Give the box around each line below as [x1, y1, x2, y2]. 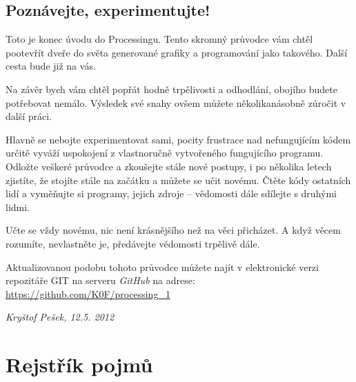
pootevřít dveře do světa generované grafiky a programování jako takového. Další [6, 45, 348, 59]
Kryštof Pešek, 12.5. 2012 [6, 310, 115, 324]
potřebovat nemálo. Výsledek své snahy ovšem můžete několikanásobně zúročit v [6, 95, 346, 110]
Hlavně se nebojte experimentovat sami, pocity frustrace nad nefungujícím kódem [6, 132, 351, 146]
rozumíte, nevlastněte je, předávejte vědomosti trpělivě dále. [6, 236, 260, 250]
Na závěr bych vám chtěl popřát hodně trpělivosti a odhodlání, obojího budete [6, 81, 337, 96]
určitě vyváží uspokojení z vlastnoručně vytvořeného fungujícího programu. [6, 145, 324, 160]
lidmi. [6, 199, 30, 214]
